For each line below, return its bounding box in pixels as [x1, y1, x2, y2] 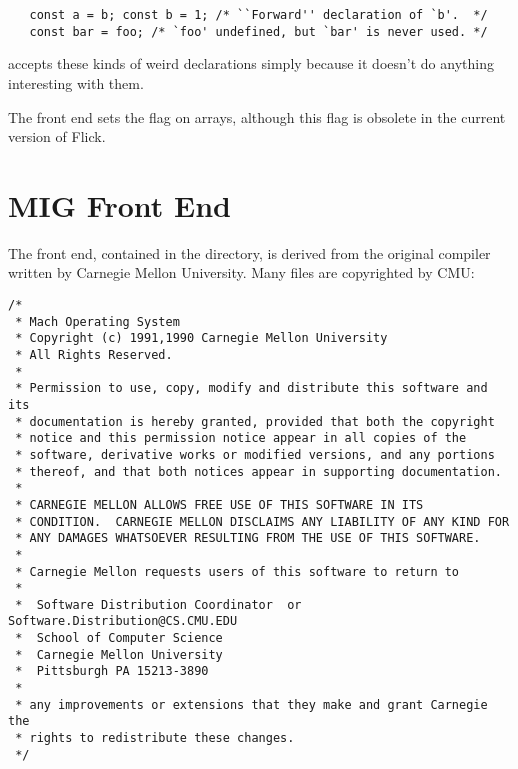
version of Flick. [8, 126, 106, 147]
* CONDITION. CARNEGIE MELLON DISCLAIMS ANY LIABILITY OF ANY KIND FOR [15, 514, 510, 529]
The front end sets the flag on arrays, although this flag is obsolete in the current [8, 106, 506, 127]
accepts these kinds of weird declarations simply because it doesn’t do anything [8, 53, 494, 74]
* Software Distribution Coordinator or [15, 597, 302, 612]
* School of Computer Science [15, 631, 223, 646]
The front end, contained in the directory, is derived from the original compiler [8, 242, 491, 263]
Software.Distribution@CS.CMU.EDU [8, 614, 238, 629]
